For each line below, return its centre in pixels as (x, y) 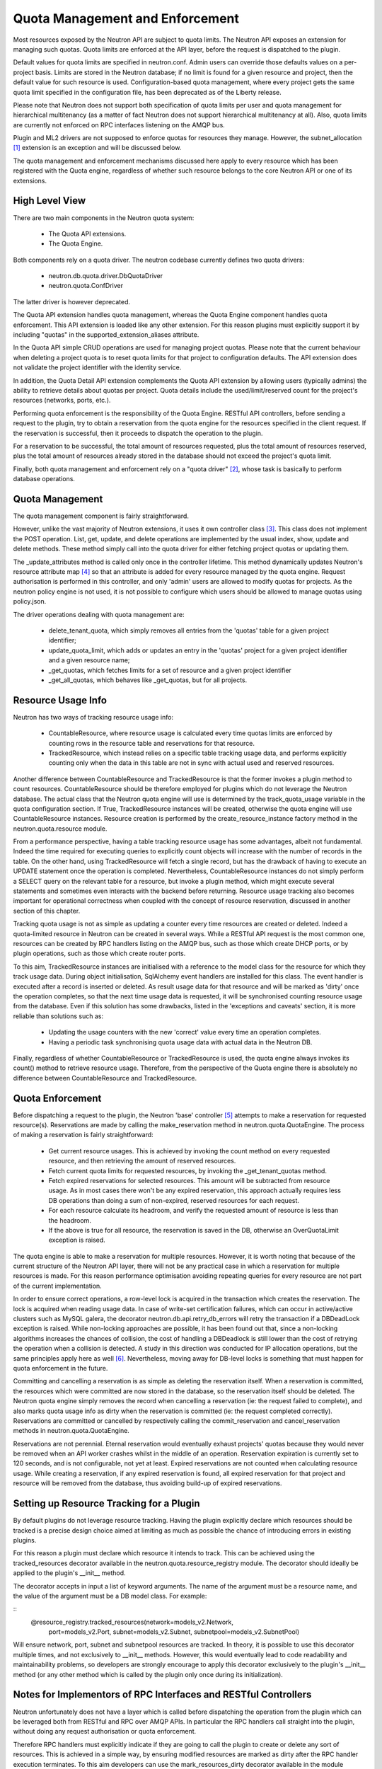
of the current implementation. (57, 1286)
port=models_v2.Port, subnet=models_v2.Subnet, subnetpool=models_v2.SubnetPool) (174, 1632)
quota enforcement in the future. (60, 1368)
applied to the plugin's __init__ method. (70, 1573)
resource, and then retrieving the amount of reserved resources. (142, 1161)
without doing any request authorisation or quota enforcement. (105, 1731)
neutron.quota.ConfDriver (86, 286)
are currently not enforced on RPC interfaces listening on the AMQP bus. (119, 125)
